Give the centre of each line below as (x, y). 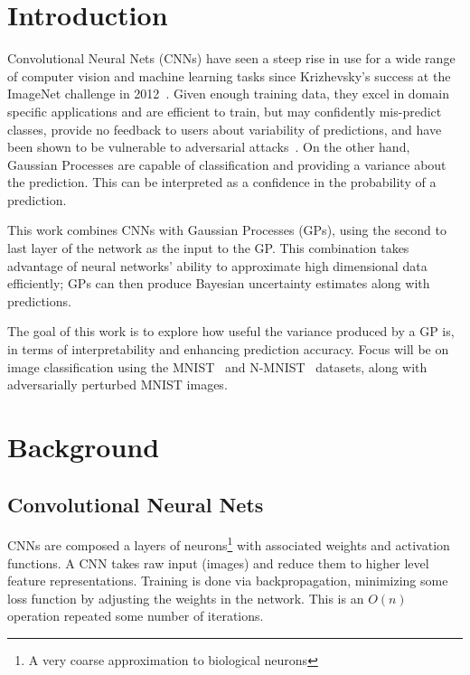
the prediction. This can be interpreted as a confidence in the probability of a (222, 182)
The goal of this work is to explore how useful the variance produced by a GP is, (231, 331)
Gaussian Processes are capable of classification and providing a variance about (227, 164)
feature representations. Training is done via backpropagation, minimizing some (228, 581)
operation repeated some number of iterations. (136, 616)
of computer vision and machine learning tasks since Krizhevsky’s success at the (229, 75)
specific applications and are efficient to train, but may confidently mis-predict (225, 111)
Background (84, 446)
